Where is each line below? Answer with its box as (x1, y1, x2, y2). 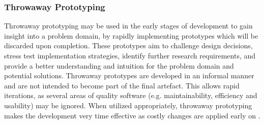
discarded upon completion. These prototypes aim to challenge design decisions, (4, 40, 253, 51)
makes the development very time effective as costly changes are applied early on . (4, 110, 260, 120)
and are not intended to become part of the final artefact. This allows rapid (4, 80, 240, 90)
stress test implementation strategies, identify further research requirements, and (4, 50, 256, 60)
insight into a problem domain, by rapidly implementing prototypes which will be (4, 30, 258, 41)
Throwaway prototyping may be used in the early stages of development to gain (4, 20, 253, 31)
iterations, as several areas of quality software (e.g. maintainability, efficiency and (4, 90, 257, 101)
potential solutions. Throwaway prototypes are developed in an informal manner (4, 70, 254, 81)
